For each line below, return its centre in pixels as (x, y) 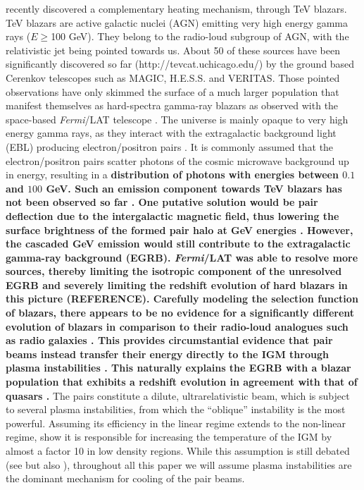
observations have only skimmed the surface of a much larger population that (172, 91)
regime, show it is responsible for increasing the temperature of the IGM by (169, 437)
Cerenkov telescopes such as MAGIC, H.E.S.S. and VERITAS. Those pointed (173, 77)
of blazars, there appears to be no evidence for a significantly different (180, 313)
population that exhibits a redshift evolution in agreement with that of (182, 382)
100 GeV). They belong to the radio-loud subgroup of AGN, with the (200, 36)
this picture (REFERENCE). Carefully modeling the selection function (182, 299)
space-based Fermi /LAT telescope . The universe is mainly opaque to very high (177, 119)
